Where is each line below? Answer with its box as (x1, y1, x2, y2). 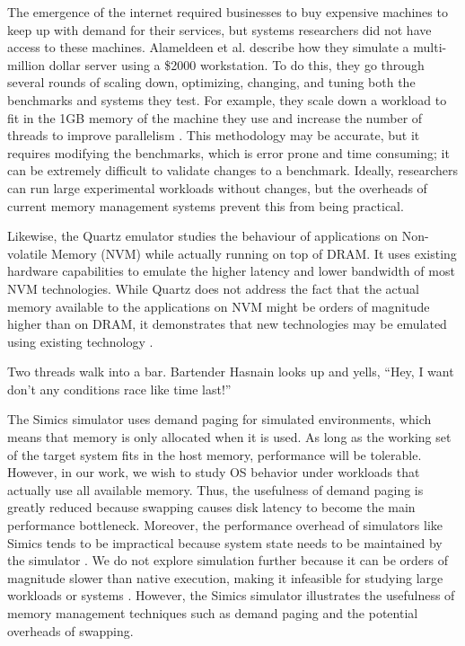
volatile (7, 243, 48, 262)
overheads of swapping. (7, 621, 134, 640)
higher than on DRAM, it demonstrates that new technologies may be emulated (7, 314, 447, 333)
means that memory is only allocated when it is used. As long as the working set (7, 428, 452, 447)
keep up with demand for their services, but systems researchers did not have (7, 20, 432, 39)
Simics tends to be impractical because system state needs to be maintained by (7, 533, 443, 552)
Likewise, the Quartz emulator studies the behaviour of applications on (7, 226, 399, 245)
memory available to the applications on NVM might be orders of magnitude (7, 296, 430, 315)
